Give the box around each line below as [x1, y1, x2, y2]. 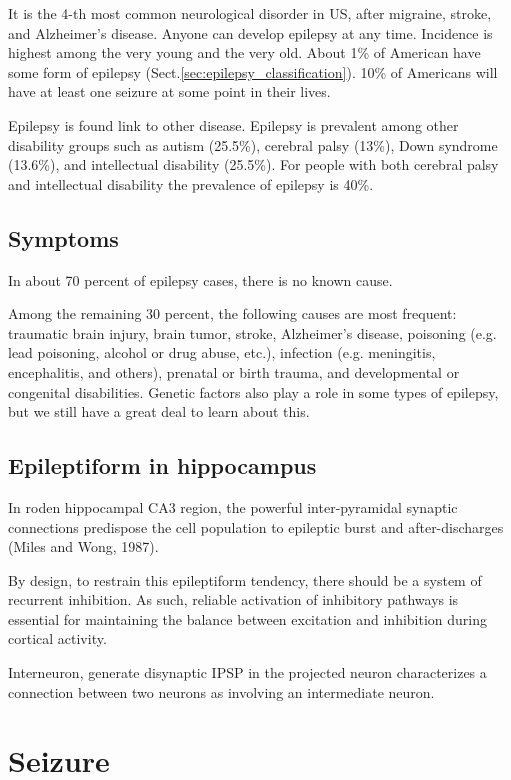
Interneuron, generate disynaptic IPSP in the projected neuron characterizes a [8, 662, 487, 683]
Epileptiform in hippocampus [8, 450, 317, 481]
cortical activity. [8, 628, 107, 649]
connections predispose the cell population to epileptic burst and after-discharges [8, 516, 504, 537]
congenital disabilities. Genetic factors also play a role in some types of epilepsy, [8, 381, 499, 402]
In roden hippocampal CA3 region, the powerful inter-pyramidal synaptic [8, 496, 458, 517]
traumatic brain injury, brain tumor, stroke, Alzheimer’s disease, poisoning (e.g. [8, 322, 497, 343]
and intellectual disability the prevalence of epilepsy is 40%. [8, 173, 374, 194]
